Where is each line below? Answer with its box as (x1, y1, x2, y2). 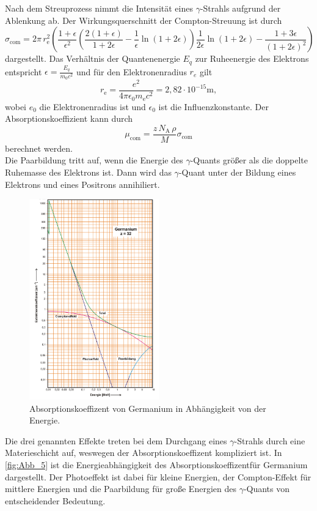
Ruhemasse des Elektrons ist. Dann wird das (5, 165, 172, 178)
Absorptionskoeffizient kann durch (5, 112, 133, 125)
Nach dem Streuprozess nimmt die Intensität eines (5, 2, 193, 14)
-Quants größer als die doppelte (190, 154, 308, 166)
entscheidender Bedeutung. (5, 494, 106, 507)
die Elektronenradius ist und (39, 100, 146, 113)
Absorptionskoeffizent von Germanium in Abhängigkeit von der (29, 401, 266, 414)
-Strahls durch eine (234, 434, 305, 447)
